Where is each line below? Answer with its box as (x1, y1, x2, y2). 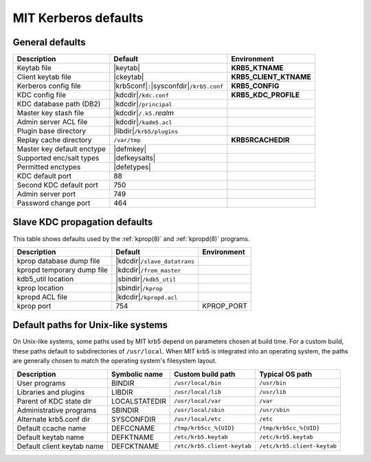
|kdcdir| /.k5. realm (113, 108, 175, 118)
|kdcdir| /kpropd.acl (115, 292, 178, 301)
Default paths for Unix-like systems (12, 319, 168, 331)
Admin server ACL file (16, 117, 88, 127)
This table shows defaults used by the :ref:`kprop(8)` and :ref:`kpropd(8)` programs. (12, 234, 250, 243)
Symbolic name (111, 369, 164, 379)
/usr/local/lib (174, 389, 221, 396)
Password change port (16, 198, 91, 208)
